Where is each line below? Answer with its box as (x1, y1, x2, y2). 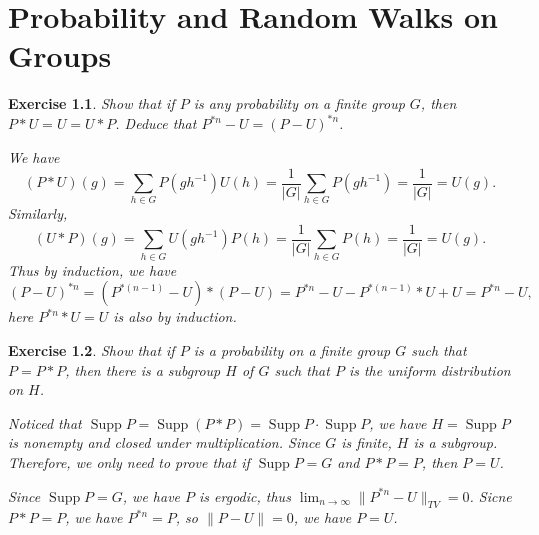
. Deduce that (115, 113, 197, 134)
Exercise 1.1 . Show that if (8, 93, 175, 114)
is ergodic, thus (199, 485, 291, 506)
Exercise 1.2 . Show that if (8, 339, 175, 360)
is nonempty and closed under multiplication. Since (8, 432, 321, 453)
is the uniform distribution (348, 359, 511, 380)
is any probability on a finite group (193, 93, 405, 114)
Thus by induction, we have (8, 259, 177, 280)
